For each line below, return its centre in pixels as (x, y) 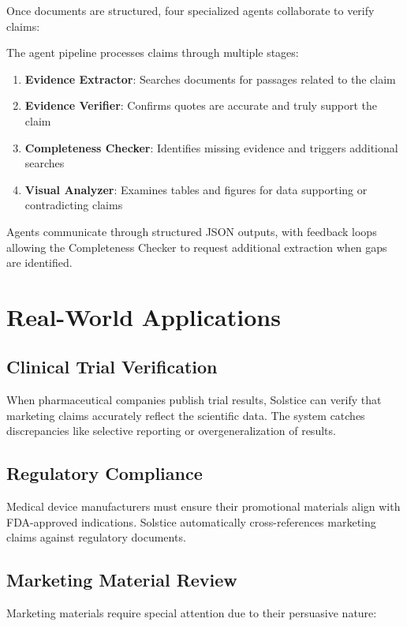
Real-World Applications (144, 316)
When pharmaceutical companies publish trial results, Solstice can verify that (194, 400)
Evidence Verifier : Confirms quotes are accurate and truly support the (201, 105)
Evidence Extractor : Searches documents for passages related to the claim (210, 79)
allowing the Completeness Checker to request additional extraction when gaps (197, 247)
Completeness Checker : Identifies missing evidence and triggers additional (211, 147)
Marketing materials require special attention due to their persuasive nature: (192, 613)
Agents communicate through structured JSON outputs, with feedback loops (192, 231)
